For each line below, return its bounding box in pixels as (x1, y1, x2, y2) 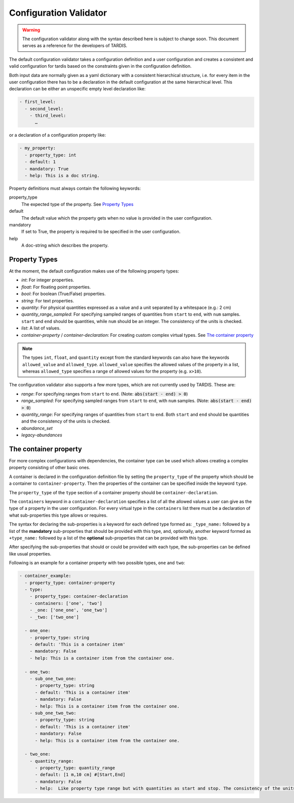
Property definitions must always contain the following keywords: (9, 185, 141, 191)
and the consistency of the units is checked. (21, 418, 111, 424)
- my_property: (19, 145, 56, 151)
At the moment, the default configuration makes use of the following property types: (9, 268, 179, 274)
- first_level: (19, 99, 56, 105)
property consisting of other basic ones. (9, 465, 91, 471)
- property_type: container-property (24, 580, 115, 585)
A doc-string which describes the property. (21, 243, 109, 249)
